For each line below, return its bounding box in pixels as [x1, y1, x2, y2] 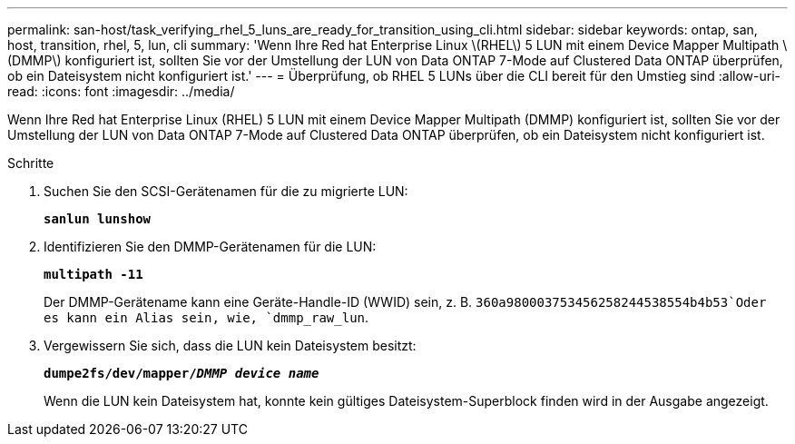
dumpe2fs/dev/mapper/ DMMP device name [44, 366, 319, 380]
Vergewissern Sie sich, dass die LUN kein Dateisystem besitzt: [44, 338, 417, 353]
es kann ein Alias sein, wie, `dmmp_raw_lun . [44, 310, 369, 325]
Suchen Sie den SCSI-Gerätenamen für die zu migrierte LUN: [44, 183, 408, 199]
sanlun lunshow [44, 212, 152, 226]
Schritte [7, 155, 54, 171]
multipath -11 [44, 267, 143, 281]
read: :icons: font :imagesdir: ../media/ [7, 84, 235, 99]
